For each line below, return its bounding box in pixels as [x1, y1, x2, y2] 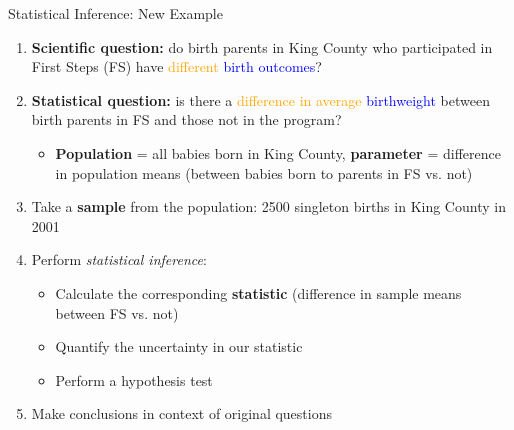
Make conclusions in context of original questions [31, 403, 332, 424]
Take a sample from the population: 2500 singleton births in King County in [31, 196, 506, 217]
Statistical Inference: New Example [8, 3, 223, 23]
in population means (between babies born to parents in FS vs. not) [55, 162, 473, 183]
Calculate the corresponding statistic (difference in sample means [55, 282, 462, 303]
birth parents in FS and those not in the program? [31, 109, 342, 130]
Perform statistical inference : [31, 249, 207, 270]
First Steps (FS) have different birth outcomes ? [31, 56, 322, 77]
